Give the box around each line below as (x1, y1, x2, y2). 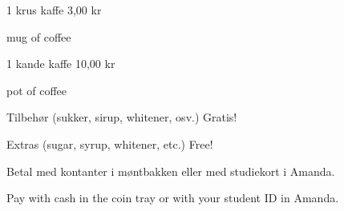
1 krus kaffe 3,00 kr (6, 2, 102, 18)
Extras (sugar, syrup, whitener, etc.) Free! (6, 135, 213, 152)
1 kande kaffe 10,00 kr (6, 55, 115, 72)
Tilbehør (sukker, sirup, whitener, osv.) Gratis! (6, 109, 237, 125)
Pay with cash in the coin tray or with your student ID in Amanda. (6, 189, 339, 206)
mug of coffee (6, 28, 71, 45)
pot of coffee (6, 82, 67, 98)
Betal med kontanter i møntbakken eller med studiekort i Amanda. (6, 162, 335, 179)
